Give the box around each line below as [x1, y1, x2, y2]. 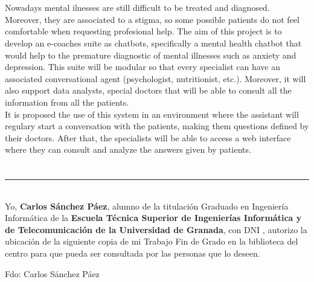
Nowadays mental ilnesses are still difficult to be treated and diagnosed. [5, 1, 270, 14]
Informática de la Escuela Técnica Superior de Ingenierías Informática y [5, 211, 302, 224]
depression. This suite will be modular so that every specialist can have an [5, 60, 281, 73]
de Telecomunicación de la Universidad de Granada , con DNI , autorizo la [5, 223, 307, 236]
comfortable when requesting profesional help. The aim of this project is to [5, 25, 282, 37]
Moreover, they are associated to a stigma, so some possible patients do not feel [5, 13, 300, 25]
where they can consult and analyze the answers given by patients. [5, 143, 251, 156]
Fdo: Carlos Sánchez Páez [5, 267, 100, 280]
